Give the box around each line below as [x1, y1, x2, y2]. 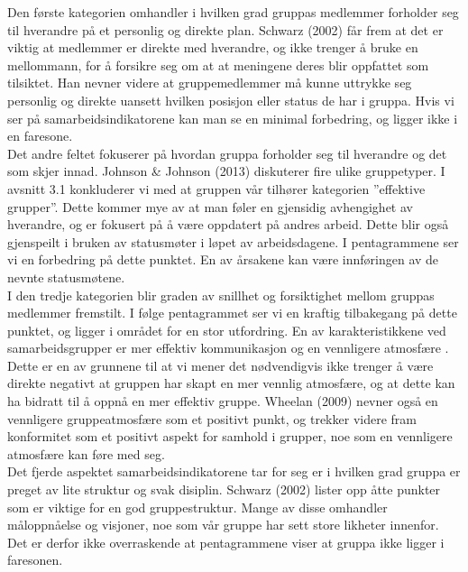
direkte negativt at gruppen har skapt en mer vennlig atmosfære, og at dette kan [7, 374, 455, 392]
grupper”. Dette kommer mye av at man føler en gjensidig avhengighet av [7, 197, 413, 216]
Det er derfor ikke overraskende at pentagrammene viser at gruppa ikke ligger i [7, 532, 445, 551]
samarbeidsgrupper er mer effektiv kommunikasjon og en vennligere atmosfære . [7, 338, 449, 357]
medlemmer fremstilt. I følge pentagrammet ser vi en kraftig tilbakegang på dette [7, 303, 457, 322]
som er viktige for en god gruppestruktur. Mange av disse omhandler [7, 497, 388, 516]
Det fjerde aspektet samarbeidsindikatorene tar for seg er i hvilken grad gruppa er [7, 462, 461, 481]
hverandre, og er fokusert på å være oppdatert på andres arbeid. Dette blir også [7, 215, 449, 234]
